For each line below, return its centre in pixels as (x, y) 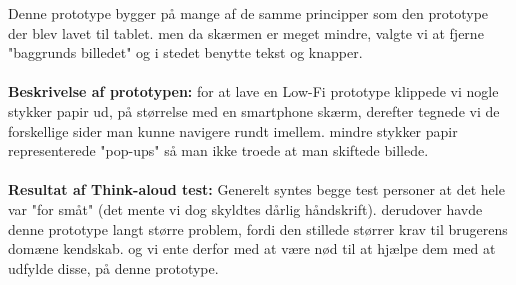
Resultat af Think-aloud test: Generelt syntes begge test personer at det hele (256, 189)
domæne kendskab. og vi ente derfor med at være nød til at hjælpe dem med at (252, 248)
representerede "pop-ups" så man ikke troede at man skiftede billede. (218, 150)
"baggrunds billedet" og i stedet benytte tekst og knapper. (185, 52)
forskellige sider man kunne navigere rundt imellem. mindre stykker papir (233, 130)
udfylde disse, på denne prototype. (113, 267)
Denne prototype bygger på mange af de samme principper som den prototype (248, 13)
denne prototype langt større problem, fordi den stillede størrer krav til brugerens (258, 228)
